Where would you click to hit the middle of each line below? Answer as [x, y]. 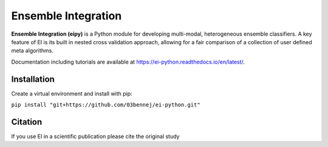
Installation [33, 79]
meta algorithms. [32, 51]
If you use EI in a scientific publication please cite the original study [95, 136]
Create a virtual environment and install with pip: [72, 93]
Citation [27, 122]
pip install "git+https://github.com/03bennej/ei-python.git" [106, 105]
